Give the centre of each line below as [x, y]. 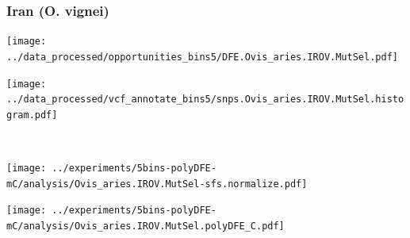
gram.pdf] [32, 115]
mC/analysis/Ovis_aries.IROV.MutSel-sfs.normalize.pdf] [157, 184]
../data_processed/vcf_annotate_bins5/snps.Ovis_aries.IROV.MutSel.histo [205, 100]
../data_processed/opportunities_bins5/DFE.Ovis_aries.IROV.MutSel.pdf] [202, 57]
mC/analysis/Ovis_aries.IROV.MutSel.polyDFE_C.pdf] [146, 226]
